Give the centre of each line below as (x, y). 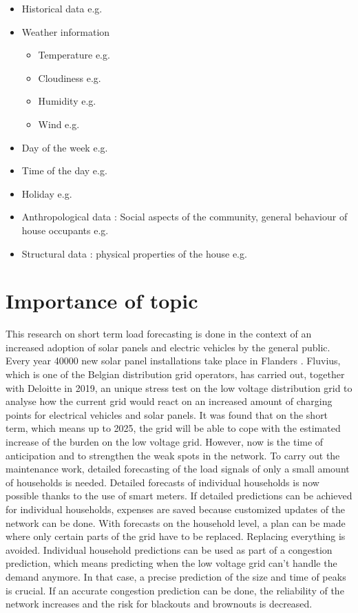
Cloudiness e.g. (70, 77)
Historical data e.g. (62, 8)
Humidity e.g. (67, 101)
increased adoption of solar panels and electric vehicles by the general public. (168, 347)
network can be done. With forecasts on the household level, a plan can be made (176, 522)
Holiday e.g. (47, 193)
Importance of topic (102, 301)
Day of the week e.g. (65, 147)
